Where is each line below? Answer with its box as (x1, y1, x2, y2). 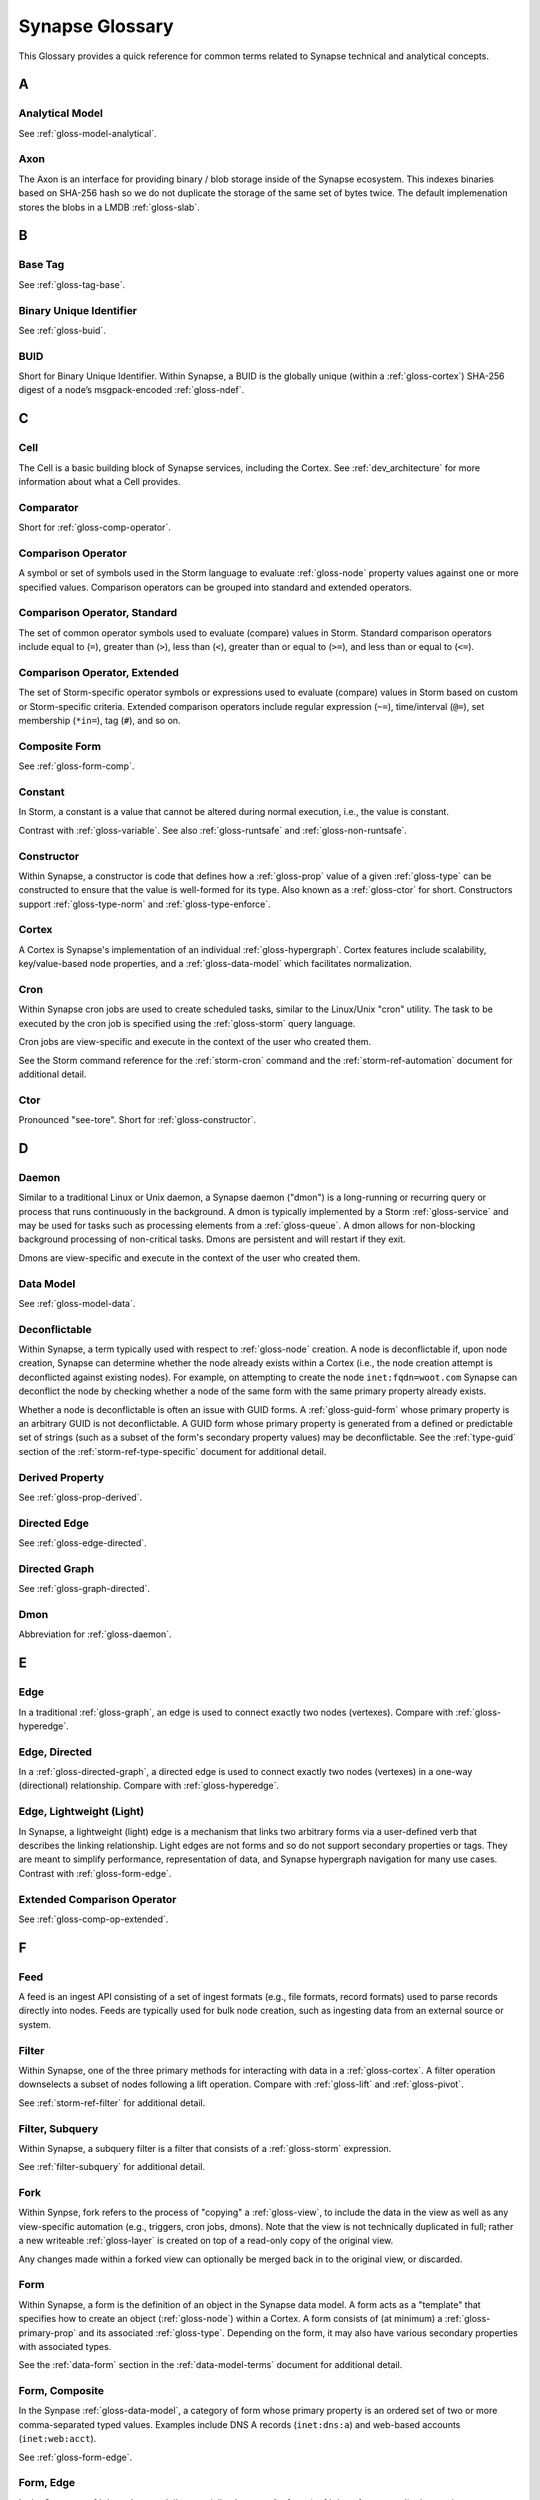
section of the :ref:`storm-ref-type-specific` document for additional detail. (18, 1445, 327, 1457)
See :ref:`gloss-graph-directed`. (18, 1583, 150, 1595)
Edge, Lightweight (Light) (18, 1805, 145, 1819)
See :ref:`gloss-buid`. (18, 324, 107, 336)
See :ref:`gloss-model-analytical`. (18, 127, 157, 139)
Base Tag (18, 258, 65, 272)
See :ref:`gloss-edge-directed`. (18, 1537, 147, 1549)
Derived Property (18, 1470, 105, 1484)
